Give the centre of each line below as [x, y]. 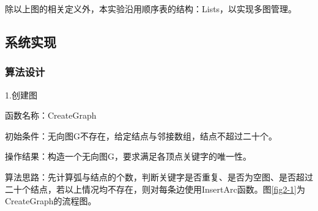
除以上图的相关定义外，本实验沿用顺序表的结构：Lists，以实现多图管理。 [151, 9]
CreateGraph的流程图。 [51, 201]
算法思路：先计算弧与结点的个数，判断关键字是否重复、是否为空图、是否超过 [159, 176]
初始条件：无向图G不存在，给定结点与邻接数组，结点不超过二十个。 [141, 135]
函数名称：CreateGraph [51, 115]
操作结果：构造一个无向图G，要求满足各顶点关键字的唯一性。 [128, 156]
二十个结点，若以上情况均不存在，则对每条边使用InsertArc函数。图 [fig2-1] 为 [155, 189]
